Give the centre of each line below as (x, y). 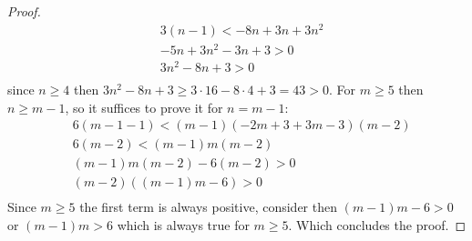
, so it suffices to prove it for (144, 107)
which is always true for (183, 224)
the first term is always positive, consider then (208, 207)
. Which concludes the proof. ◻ (377, 224)
